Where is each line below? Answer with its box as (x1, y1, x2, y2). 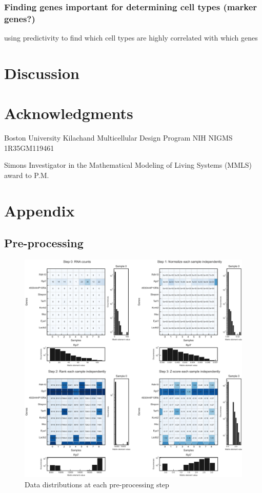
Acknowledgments (4, 103, 133, 124)
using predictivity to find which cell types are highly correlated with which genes (4, 32, 258, 43)
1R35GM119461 (4, 142, 54, 153)
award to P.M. (4, 170, 49, 181)
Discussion (4, 62, 79, 83)
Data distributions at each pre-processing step (25, 479, 169, 489)
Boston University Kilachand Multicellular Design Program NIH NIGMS (4, 132, 233, 143)
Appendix (4, 200, 75, 221)
